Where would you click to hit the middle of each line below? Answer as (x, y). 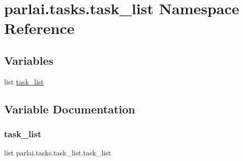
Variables (29, 60)
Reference (39, 28)
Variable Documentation (70, 109)
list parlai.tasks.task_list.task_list (58, 153)
